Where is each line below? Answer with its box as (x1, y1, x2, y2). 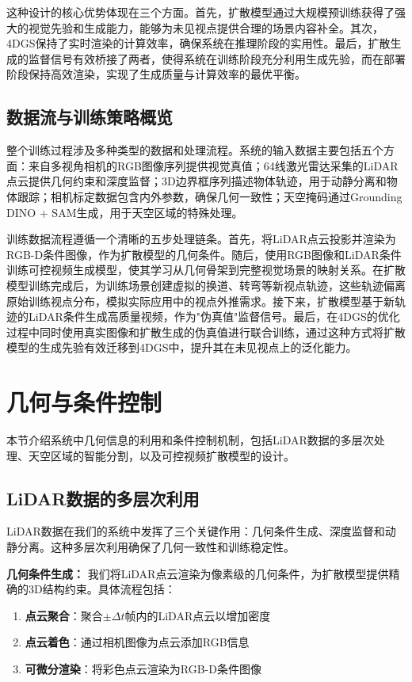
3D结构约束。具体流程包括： (28, 581, 176, 597)
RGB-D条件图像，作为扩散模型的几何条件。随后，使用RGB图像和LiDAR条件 (6, 246, 402, 262)
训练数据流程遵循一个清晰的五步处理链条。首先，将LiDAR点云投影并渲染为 (6, 231, 396, 247)
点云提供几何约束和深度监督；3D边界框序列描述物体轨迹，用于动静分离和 (6, 173, 387, 189)
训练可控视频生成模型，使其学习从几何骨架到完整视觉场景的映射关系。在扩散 (6, 261, 406, 278)
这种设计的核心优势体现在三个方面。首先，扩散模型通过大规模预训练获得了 (6, 4, 395, 20)
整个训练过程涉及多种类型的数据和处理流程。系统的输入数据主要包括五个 (6, 142, 383, 158)
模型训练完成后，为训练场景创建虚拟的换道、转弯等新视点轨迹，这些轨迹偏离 (6, 276, 406, 293)
